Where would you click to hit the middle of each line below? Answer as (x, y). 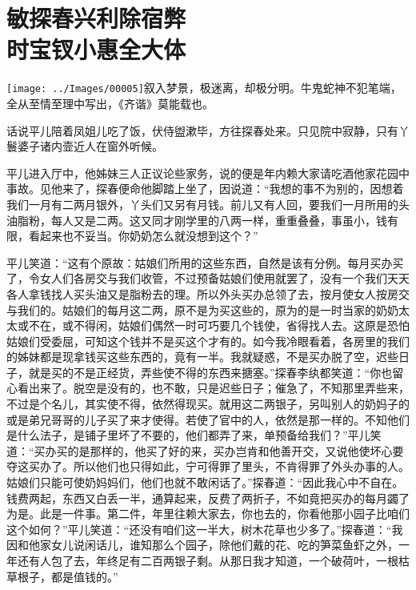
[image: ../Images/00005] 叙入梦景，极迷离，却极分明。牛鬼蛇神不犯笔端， (204, 88)
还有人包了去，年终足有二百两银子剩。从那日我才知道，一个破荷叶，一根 (208, 560)
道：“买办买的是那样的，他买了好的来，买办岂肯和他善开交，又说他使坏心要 (205, 450)
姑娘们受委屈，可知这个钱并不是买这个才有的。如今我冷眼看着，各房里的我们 (208, 341)
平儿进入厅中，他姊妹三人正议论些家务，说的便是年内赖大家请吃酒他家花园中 (208, 173)
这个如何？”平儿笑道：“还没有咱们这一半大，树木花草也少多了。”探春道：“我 (205, 529)
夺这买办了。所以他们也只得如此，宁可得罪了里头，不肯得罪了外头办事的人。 (208, 466)
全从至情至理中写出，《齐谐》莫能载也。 (110, 103)
